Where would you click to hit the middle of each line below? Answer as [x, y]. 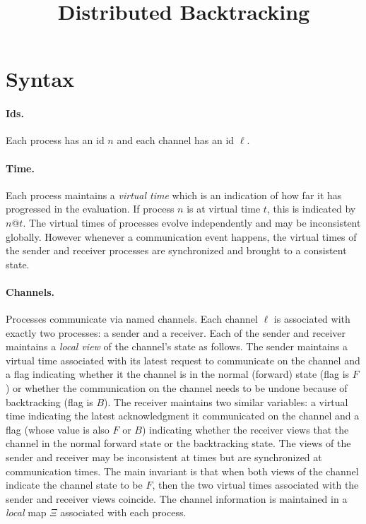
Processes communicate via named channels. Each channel [132, 319]
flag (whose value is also [58, 429]
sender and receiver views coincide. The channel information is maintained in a [177, 498]
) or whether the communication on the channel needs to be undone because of [177, 388]
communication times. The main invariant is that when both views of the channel [182, 471]
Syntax [40, 79]
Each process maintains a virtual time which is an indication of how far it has [174, 195]
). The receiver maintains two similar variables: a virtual [226, 401]
